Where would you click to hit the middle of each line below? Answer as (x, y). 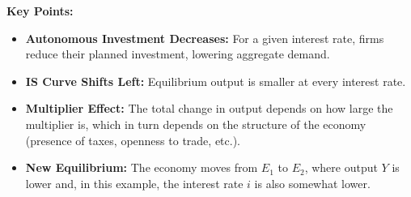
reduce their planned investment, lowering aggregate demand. (178, 54)
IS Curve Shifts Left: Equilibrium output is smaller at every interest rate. (216, 81)
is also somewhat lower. (312, 183)
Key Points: (40, 11)
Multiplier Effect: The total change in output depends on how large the (209, 108)
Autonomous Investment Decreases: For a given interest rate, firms (205, 38)
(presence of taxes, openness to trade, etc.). (133, 140)
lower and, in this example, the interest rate (134, 183)
